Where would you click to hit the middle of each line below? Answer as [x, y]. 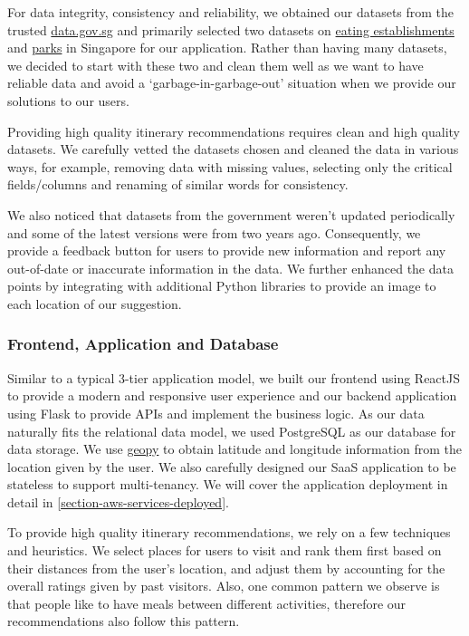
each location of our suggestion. [95, 303]
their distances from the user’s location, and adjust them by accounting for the [226, 568]
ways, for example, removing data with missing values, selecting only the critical [230, 166]
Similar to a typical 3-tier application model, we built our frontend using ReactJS [234, 377]
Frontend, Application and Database [143, 344]
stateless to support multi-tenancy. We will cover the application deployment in [228, 484]
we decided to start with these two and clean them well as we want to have [215, 65]
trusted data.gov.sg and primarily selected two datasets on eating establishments [231, 29]
